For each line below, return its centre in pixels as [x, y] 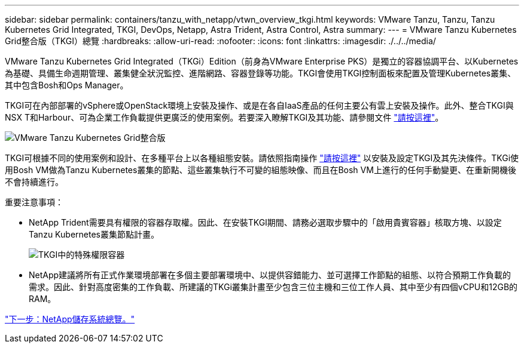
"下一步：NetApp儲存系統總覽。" [70, 319]
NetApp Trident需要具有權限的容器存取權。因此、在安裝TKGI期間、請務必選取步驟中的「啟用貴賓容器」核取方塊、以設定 [265, 222]
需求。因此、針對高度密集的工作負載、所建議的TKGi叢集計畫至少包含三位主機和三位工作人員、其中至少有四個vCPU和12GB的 [273, 287]
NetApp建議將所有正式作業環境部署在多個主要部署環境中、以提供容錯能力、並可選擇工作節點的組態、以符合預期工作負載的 [270, 275]
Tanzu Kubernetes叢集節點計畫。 [94, 234]
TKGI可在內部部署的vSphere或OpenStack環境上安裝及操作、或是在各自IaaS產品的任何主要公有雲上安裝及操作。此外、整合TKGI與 [259, 105]
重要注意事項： [34, 202]
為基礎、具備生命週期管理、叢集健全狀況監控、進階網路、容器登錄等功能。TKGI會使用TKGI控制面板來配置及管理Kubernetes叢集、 [261, 73]
